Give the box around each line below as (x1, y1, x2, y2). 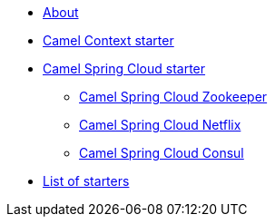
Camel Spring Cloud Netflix (79, 117, 241, 132)
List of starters (43, 173, 130, 189)
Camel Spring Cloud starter (43, 61, 206, 76)
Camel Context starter (43, 33, 174, 48)
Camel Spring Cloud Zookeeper (79, 89, 268, 104)
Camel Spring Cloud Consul (79, 145, 244, 161)
